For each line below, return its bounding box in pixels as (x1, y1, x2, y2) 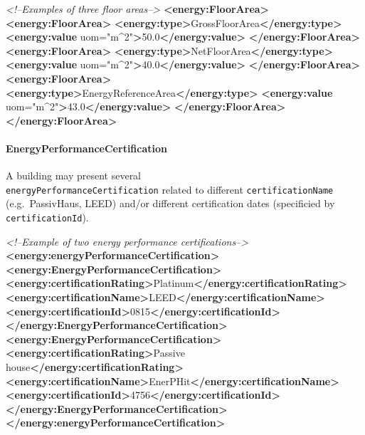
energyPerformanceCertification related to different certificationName (6, 182, 334, 196)
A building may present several (6, 168, 142, 183)
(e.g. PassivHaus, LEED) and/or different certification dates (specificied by (6, 196, 335, 211)
